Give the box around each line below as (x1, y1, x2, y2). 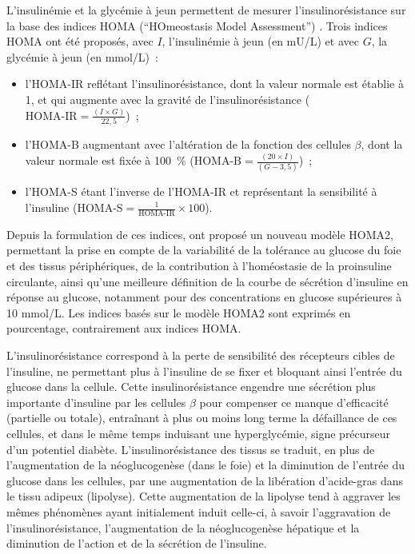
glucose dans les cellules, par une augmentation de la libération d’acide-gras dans (6, 472, 404, 488)
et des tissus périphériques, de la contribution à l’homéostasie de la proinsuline (6, 257, 392, 274)
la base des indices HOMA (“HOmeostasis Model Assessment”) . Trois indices (6, 17, 388, 34)
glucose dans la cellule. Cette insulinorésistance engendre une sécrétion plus (6, 378, 376, 395)
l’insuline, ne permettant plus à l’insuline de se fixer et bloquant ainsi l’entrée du (6, 362, 402, 379)
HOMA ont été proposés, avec (6, 33, 154, 50)
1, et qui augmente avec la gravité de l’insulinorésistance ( (25, 90, 310, 107)
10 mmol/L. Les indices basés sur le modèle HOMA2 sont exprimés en (6, 304, 351, 321)
